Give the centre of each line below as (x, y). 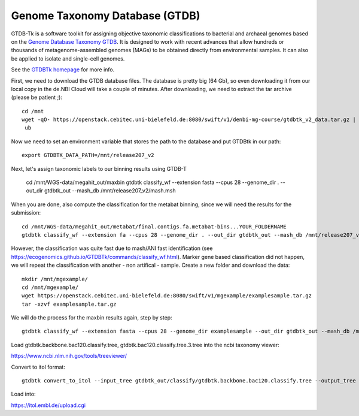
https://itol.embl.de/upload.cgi (48, 405)
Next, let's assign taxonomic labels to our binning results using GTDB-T (99, 168)
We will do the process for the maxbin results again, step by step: (92, 318)
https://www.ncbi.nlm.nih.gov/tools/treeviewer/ (69, 356)
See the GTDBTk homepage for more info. (63, 70)
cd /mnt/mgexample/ (50, 287)
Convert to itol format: (38, 367)
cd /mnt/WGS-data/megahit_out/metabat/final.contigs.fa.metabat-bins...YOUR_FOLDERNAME (154, 227)
